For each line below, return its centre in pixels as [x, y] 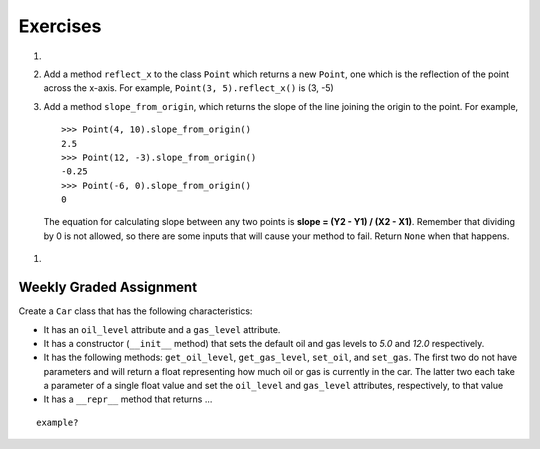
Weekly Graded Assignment [108, 287]
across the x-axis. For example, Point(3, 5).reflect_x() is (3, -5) [188, 88]
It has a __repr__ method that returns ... [128, 399]
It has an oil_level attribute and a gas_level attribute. [162, 329]
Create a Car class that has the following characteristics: [135, 311]
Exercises [60, 26]
